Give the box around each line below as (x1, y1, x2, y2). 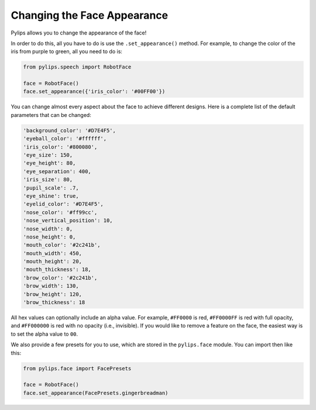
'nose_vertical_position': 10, (23, 217, 114, 224)
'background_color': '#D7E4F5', (23, 127, 116, 134)
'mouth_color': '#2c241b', (23, 242, 101, 249)
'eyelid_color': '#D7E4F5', (23, 201, 104, 208)
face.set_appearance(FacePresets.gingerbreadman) (23, 390, 169, 396)
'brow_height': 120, (23, 291, 82, 298)
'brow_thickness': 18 (23, 299, 85, 306)
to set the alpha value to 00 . (11, 330, 78, 337)
